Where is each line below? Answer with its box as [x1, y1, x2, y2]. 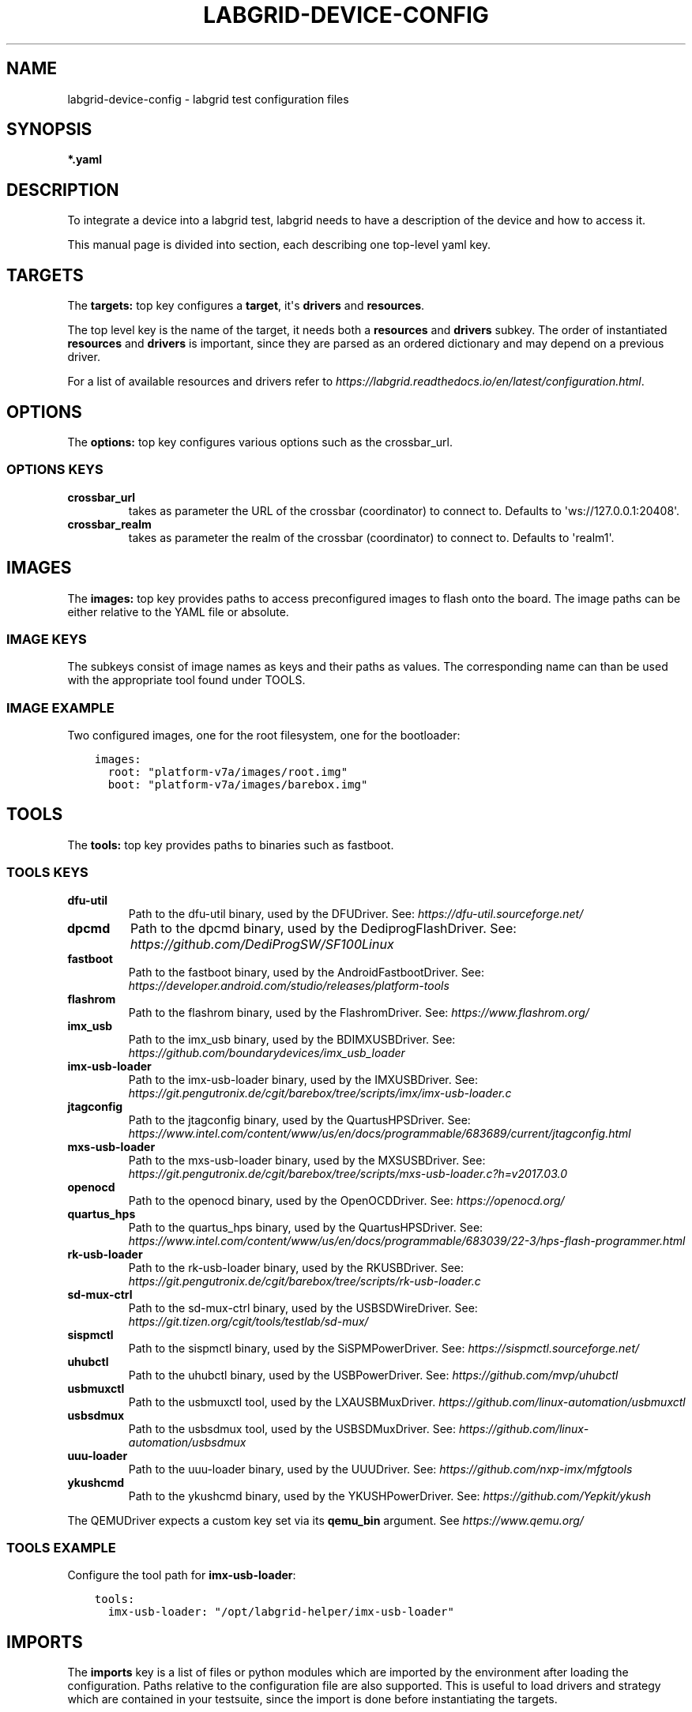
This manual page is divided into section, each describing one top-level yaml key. [67, 238, 491, 252]
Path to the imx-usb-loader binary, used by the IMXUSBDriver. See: [128, 1072, 479, 1086]
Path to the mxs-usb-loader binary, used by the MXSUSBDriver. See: [128, 1153, 486, 1167]
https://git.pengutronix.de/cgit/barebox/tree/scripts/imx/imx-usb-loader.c [128, 1086, 512, 1100]
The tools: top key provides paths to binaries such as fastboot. [67, 837, 394, 852]
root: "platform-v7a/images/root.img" [107, 766, 348, 779]
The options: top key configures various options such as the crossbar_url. [67, 435, 453, 449]
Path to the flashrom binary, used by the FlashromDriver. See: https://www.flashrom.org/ [128, 1005, 589, 1019]
